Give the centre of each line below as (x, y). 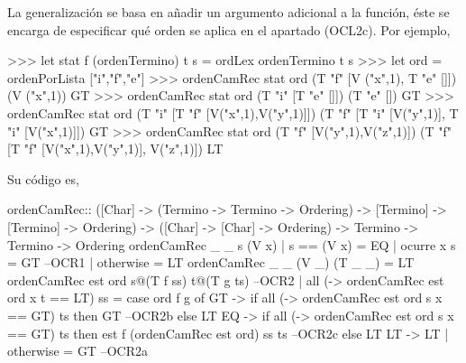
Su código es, (43, 178)
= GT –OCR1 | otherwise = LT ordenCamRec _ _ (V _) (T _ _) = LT (211, 262)
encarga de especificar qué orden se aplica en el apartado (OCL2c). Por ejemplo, (229, 29)
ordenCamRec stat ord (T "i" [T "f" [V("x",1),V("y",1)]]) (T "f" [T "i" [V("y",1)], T (233, 112)
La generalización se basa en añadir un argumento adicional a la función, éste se (228, 12)
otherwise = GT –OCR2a (78, 351)
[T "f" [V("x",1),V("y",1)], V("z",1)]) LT (115, 149)
